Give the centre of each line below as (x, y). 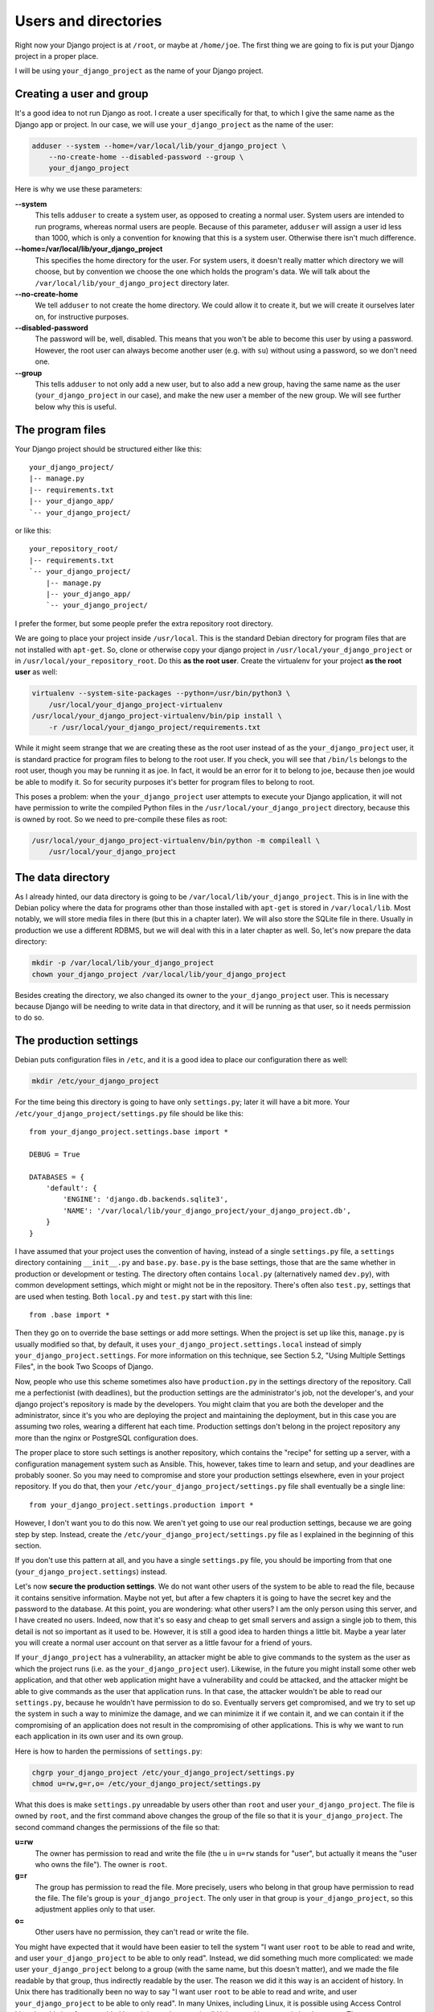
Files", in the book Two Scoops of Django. (84, 1367)
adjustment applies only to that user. (95, 1909)
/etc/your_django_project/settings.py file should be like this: (129, 1113)
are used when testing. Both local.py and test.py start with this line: (133, 1297)
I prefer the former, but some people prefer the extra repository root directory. (144, 623)
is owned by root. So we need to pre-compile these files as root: (121, 819)
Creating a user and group (82, 94)
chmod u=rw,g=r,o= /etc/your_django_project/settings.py (146, 1783)
